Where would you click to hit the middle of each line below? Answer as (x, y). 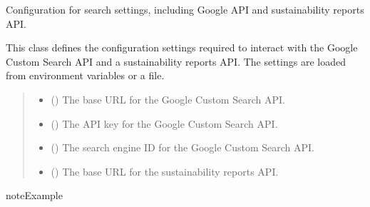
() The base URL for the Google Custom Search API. (168, 99)
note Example (34, 195)
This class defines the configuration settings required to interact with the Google (182, 47)
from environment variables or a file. (85, 75)
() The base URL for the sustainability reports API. (165, 171)
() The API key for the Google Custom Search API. (164, 123)
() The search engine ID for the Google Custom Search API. (183, 147)
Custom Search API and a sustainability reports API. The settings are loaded (176, 61)
